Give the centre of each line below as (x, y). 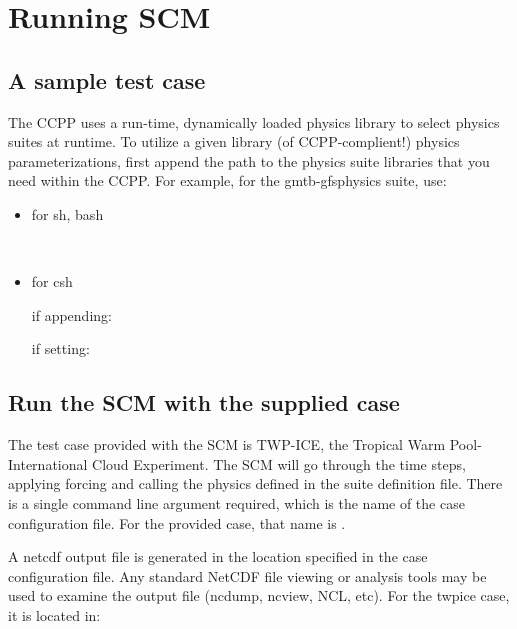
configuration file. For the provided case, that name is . (177, 522)
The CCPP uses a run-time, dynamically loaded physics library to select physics (254, 121)
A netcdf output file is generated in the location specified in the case (218, 556)
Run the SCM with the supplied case (204, 402)
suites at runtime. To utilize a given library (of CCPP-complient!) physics (234, 141)
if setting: (60, 348)
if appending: (71, 314)
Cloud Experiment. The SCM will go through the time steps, (279, 463)
